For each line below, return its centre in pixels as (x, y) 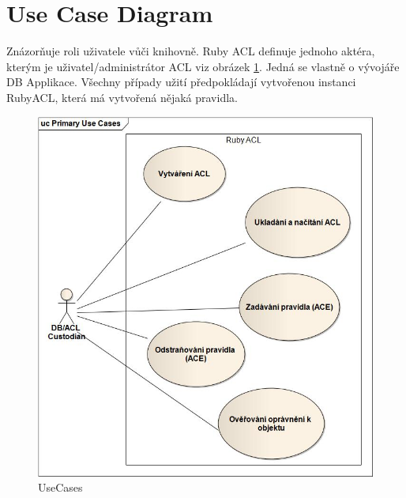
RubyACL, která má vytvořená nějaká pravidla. (122, 97)
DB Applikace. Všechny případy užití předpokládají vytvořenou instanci (181, 82)
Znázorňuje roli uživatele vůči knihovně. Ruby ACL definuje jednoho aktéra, (191, 51)
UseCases (60, 487)
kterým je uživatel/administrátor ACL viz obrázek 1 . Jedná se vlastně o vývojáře (203, 66)
